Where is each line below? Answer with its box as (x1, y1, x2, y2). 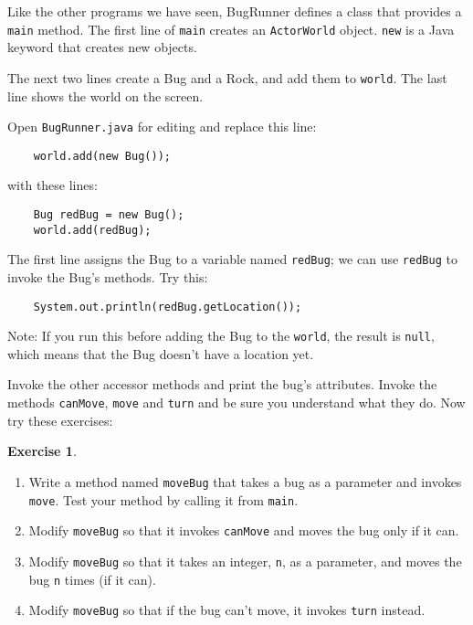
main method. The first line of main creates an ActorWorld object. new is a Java (7, 19, 455, 38)
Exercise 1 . (7, 441, 77, 461)
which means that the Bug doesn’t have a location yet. (7, 344, 314, 363)
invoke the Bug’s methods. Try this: (7, 267, 208, 286)
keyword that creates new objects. (7, 37, 197, 57)
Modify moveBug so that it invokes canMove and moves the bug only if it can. (28, 521, 459, 540)
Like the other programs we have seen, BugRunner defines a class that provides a (7, 2, 462, 20)
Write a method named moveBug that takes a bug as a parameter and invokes (28, 471, 462, 491)
